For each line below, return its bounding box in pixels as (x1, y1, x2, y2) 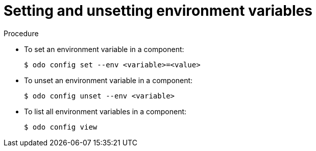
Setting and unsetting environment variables (4, 2, 312, 19)
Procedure (4, 29, 39, 38)
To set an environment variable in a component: (24, 44, 184, 54)
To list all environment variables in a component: (24, 107, 187, 116)
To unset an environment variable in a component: (24, 75, 193, 85)
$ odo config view (24, 122, 98, 131)
